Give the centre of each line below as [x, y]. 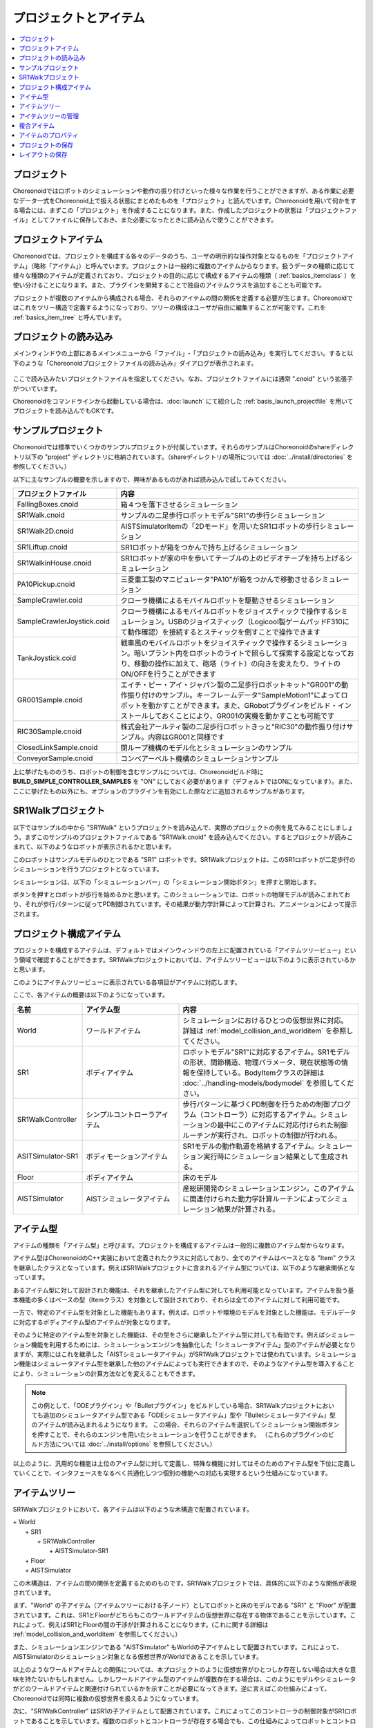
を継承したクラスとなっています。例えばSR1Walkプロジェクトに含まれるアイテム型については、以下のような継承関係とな [184, 1268]
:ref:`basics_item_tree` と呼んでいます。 [69, 317]
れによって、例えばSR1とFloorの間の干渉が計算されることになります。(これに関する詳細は [141, 1625]
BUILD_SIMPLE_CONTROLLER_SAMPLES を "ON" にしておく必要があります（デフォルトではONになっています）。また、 [184, 782]
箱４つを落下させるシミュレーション [179, 505]
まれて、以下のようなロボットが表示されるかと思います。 [94, 847]
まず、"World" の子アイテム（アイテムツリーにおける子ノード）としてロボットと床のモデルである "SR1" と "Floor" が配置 [184, 1605]
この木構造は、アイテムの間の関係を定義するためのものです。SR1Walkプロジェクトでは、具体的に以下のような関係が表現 [184, 1583]
